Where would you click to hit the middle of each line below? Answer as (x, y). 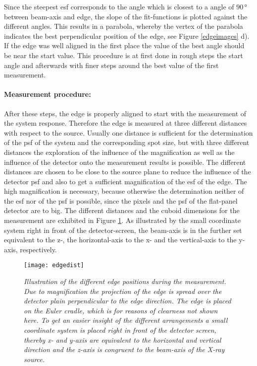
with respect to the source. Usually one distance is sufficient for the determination (128, 132)
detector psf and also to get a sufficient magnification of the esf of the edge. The (126, 181)
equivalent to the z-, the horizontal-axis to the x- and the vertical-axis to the (120, 240)
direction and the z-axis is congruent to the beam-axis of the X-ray (124, 349)
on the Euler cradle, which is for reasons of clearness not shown (121, 310)
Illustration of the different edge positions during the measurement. (125, 281)
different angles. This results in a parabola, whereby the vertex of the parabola (124, 26)
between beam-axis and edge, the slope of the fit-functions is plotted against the (126, 16)
